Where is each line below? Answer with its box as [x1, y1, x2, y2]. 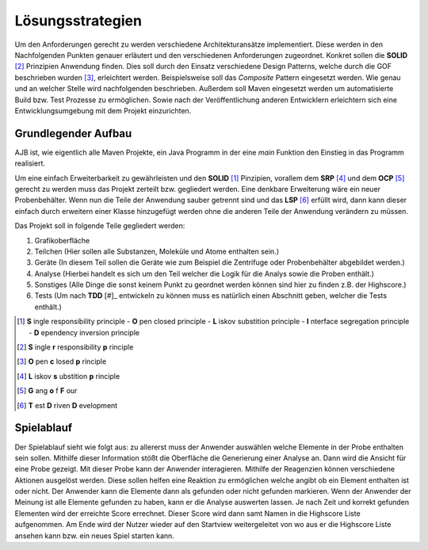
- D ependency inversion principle [29, 327, 140, 337]
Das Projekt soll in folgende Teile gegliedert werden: [14, 221, 185, 231]
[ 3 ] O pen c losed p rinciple [17, 357, 107, 366]
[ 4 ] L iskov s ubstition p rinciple [17, 371, 120, 380]
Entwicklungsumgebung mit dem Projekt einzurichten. [14, 105, 192, 115]
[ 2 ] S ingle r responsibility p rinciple [17, 342, 134, 352]
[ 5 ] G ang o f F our [17, 386, 78, 395]
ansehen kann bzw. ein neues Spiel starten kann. [14, 531, 174, 540]
